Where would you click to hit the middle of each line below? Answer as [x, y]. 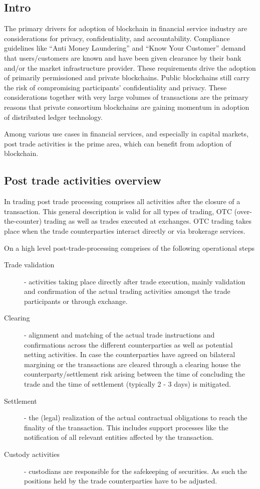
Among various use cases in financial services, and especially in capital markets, [126, 134]
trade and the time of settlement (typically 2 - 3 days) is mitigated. [127, 384]
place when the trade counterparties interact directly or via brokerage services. [125, 230]
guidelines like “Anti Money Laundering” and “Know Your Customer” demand [125, 48]
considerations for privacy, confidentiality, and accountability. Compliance [117, 38]
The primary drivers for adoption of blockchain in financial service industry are [126, 28]
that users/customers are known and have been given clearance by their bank [123, 57]
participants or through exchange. [76, 301]
